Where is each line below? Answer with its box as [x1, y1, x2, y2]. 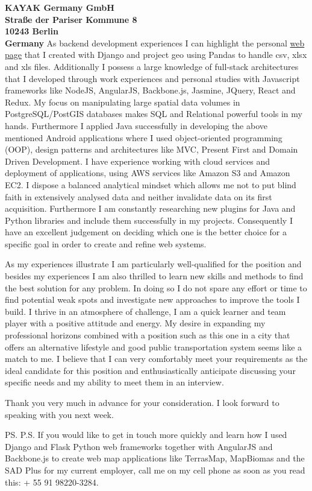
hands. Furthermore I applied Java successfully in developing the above [5, 119, 268, 131]
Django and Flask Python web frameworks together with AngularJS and [5, 440, 273, 452]
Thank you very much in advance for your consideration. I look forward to [5, 396, 279, 408]
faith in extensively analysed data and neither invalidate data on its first [5, 190, 272, 203]
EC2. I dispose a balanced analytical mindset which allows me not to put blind [5, 178, 296, 191]
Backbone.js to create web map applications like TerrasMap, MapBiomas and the [5, 452, 305, 464]
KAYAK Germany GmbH [5, 1, 114, 13]
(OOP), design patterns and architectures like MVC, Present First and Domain [5, 143, 298, 156]
